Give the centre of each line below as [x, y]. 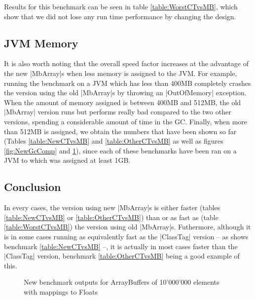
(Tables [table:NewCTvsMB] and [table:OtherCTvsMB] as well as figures [114, 141]
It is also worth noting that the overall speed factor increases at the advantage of [126, 63]
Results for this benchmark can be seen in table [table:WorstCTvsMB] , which [121, 6]
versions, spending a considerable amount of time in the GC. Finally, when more [126, 121]
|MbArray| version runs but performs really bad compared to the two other [118, 112]
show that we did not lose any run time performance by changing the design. [120, 16]
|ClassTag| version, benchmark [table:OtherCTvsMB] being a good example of [122, 256]
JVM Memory [41, 43]
